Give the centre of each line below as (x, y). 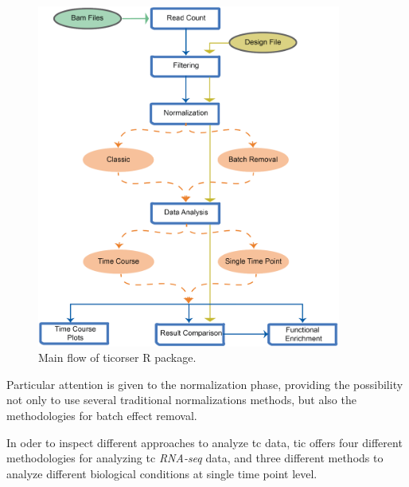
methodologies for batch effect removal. (102, 416)
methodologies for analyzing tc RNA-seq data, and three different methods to (195, 458)
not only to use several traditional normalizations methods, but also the (181, 400)
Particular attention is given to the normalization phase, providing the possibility (205, 384)
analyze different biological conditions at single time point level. (162, 473)
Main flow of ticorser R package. (117, 357)
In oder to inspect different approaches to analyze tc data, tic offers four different (204, 442)
